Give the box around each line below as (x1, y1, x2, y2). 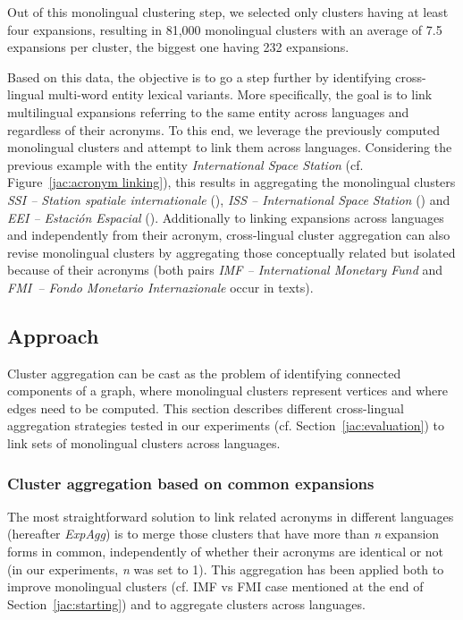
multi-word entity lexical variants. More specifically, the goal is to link (47, 85, 433, 104)
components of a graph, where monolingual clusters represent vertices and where (7, 381, 448, 400)
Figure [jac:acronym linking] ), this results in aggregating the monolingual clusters (7, 173, 456, 191)
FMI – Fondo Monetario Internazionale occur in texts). (7, 277, 314, 296)
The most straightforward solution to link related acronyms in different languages (7, 506, 454, 525)
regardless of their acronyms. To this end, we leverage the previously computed (7, 120, 440, 139)
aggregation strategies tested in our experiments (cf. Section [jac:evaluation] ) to (7, 416, 444, 435)
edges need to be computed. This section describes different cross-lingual (7, 398, 404, 417)
